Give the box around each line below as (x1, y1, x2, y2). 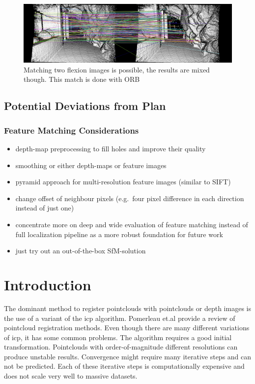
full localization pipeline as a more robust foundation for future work (15, 229, 223, 239)
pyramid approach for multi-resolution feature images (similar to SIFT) (15, 176, 231, 187)
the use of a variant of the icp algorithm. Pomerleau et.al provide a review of (4, 313, 235, 323)
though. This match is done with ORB (24, 74, 140, 84)
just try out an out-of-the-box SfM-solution (15, 245, 146, 256)
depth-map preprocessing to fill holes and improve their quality (15, 143, 206, 154)
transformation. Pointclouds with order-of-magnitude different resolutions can (4, 342, 238, 352)
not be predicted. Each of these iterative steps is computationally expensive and (4, 361, 245, 371)
